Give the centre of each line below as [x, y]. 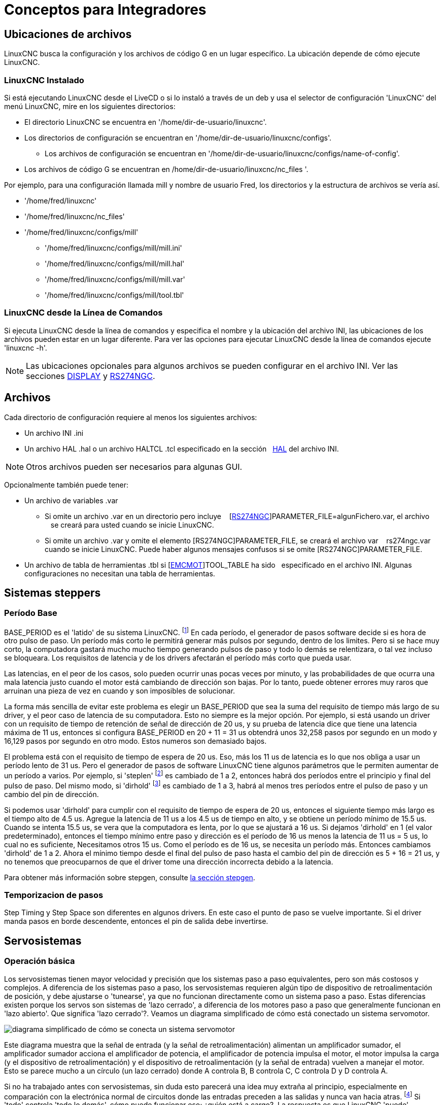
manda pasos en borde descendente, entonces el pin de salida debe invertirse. [136, 921]
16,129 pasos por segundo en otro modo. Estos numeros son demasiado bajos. [135, 741]
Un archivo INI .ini [54, 433]
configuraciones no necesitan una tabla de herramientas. [120, 573]
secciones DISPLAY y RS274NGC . [91, 376]
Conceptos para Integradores [105, 10]
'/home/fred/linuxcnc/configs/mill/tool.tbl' [114, 295]
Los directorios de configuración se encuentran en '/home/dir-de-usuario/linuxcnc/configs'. [178, 137]
